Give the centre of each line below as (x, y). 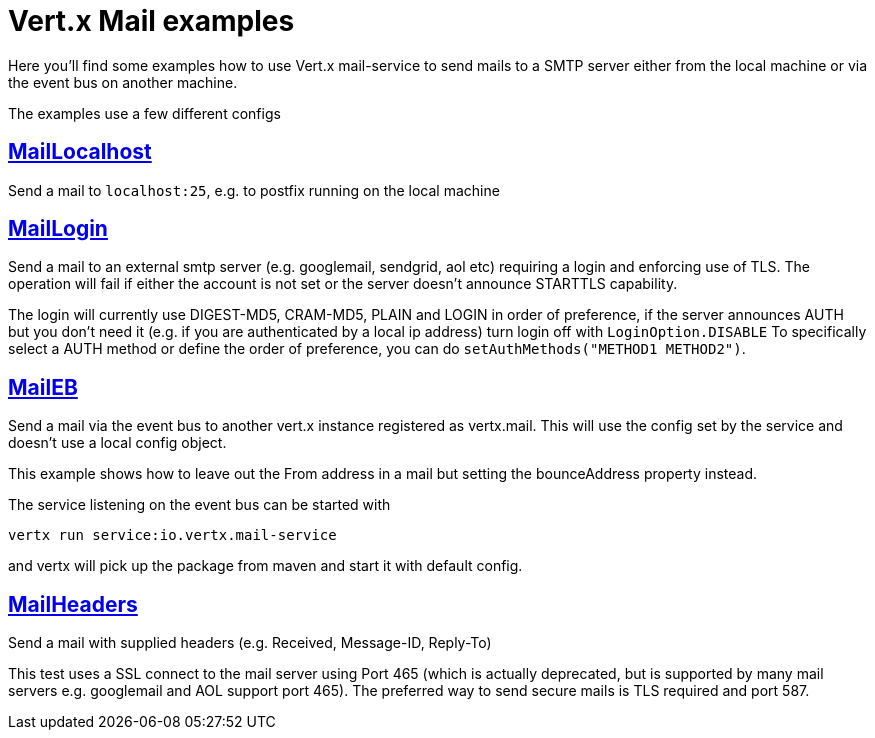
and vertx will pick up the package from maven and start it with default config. (265, 566)
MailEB (43, 387)
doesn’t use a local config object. (117, 443)
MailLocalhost (80, 152)
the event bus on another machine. (123, 82)
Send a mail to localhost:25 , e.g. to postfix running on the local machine (254, 190)
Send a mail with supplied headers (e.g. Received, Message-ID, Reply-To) (250, 643)
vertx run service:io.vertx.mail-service (172, 535)
